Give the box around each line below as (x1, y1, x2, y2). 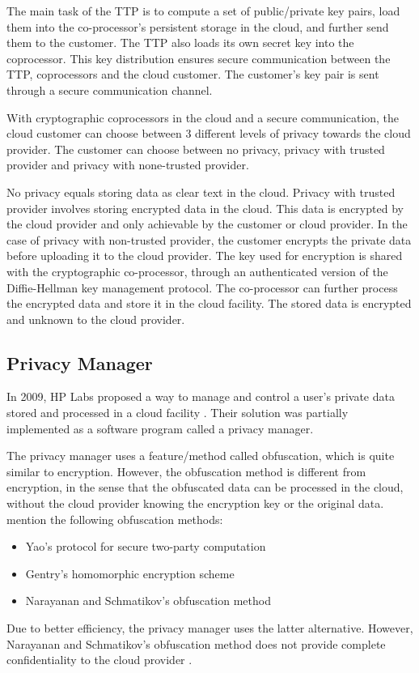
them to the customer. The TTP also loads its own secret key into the (6, 34, 354, 51)
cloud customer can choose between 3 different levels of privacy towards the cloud (6, 125, 411, 142)
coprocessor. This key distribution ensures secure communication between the (6, 49, 391, 66)
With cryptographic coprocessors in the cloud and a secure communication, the (6, 109, 400, 126)
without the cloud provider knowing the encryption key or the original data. (6, 495, 384, 512)
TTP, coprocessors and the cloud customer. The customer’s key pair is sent (6, 66, 379, 83)
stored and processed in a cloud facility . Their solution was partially (6, 404, 349, 421)
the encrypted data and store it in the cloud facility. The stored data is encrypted (6, 295, 412, 312)
